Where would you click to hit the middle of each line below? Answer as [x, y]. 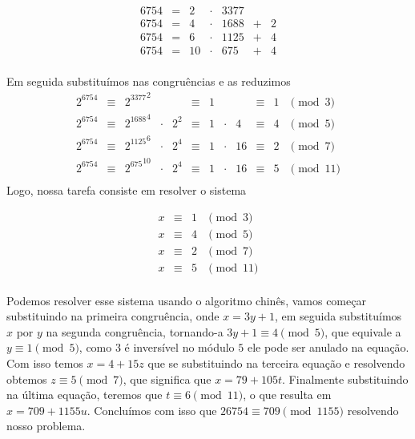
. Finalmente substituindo [345, 379]
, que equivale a [363, 331]
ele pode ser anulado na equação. [328, 347]
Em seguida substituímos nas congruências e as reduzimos [149, 81]
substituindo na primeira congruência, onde [113, 316]
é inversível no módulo [179, 347]
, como [95, 347]
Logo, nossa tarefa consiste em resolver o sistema [127, 189]
